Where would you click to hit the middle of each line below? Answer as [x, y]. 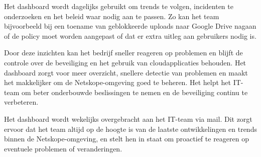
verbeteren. [21, 102]
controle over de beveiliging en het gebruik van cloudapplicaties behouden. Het [125, 62]
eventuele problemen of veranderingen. [63, 148]
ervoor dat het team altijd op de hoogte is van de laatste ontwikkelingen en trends [130, 129]
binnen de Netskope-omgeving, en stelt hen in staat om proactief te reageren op [126, 139]
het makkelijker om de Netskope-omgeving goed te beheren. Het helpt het [118, 82]
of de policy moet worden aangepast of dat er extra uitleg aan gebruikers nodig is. [130, 35]
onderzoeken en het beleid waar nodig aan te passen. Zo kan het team [112, 16]
